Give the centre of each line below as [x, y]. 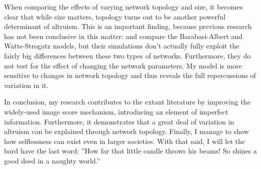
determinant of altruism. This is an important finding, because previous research [128, 26]
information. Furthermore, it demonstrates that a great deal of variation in [119, 121]
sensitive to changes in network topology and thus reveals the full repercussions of [130, 75]
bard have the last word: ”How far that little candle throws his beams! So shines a [130, 151]
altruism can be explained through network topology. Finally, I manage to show [126, 131]
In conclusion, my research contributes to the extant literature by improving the [127, 102]
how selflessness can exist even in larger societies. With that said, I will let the [125, 141]
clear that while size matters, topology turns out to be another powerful [115, 16]
